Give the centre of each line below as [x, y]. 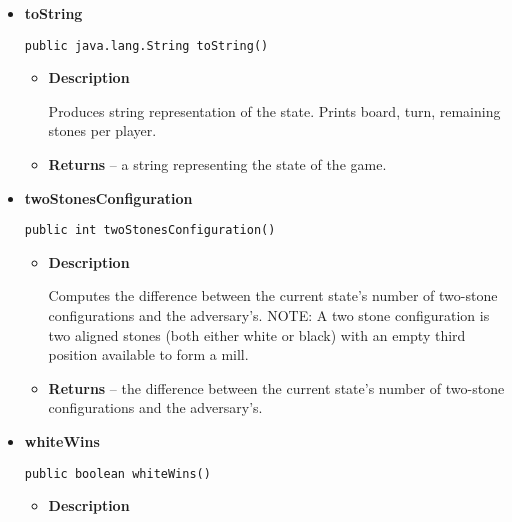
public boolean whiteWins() [117, 473]
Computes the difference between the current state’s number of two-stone [273, 295]
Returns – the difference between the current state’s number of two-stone [276, 387]
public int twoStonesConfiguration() [150, 230]
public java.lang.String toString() [146, 45]
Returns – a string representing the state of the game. [217, 164]
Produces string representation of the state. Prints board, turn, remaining [274, 110]
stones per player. [102, 130]
